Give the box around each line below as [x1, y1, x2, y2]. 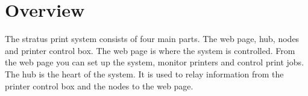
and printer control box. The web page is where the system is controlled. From [5, 44, 295, 56]
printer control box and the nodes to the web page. [5, 79, 193, 92]
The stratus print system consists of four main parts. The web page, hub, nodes [5, 32, 300, 45]
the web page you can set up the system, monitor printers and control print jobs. [5, 56, 304, 68]
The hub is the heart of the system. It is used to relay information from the [5, 67, 284, 80]
